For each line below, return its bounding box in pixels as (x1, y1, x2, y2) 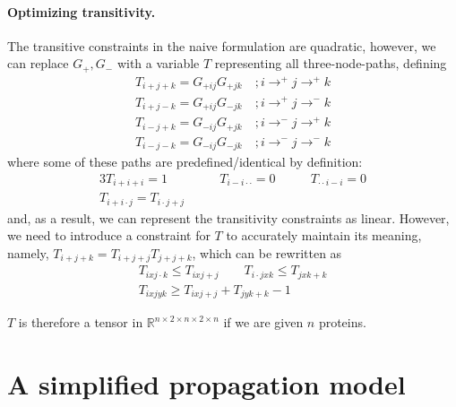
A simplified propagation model (7, 365, 406, 402)
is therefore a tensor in (18, 313, 143, 332)
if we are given (223, 313, 304, 332)
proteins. (318, 313, 366, 332)
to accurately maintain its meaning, (226, 226, 422, 245)
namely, (7, 243, 49, 262)
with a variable (116, 54, 200, 73)
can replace (7, 54, 69, 73)
